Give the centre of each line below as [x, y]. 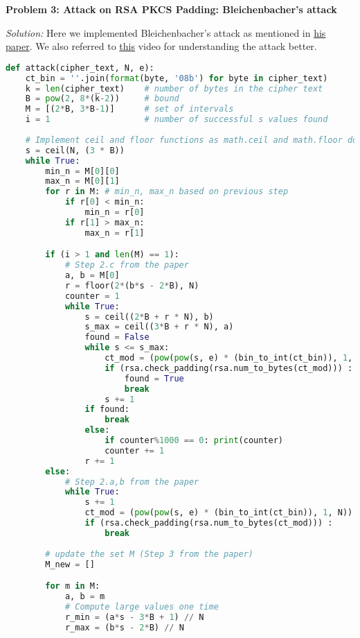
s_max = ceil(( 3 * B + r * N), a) [159, 327]
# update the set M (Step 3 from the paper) [149, 554]
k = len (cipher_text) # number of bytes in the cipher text [174, 88]
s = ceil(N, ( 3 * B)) [75, 150]
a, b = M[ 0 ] [92, 276]
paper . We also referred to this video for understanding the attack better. [161, 46]
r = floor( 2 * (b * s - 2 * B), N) [132, 285]
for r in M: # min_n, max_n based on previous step [167, 192]
